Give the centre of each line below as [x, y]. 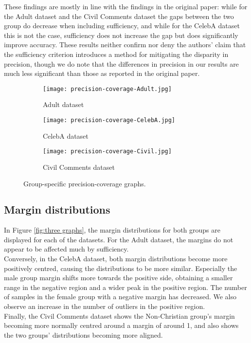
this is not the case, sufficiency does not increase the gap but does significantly [121, 35]
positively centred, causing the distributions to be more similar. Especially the [121, 268]
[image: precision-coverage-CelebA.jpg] [109, 120]
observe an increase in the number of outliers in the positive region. [105, 306]
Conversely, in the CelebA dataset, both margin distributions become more [116, 259]
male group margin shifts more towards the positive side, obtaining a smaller [118, 278]
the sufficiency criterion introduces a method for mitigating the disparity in [116, 54]
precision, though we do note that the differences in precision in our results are [121, 63]
